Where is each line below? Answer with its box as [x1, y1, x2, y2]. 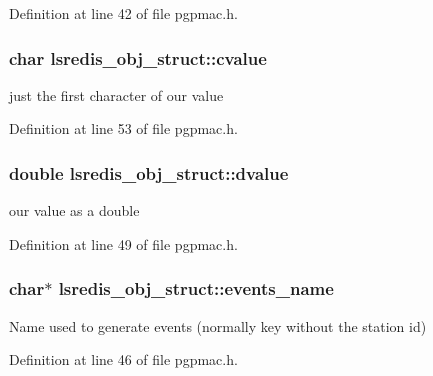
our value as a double [9, 200, 140, 221]
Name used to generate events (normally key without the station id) [9, 315, 427, 336]
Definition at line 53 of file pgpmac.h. [9, 118, 238, 139]
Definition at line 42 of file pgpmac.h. [9, 3, 238, 23]
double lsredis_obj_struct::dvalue [9, 160, 289, 185]
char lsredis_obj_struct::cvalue [9, 45, 267, 70]
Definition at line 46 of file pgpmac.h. [9, 349, 238, 370]
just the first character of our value [9, 84, 224, 105]
